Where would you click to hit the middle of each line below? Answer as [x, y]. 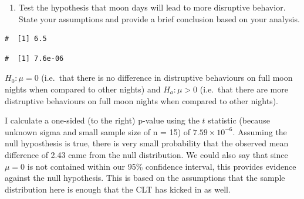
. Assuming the [260, 131]
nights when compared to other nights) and [83, 89]
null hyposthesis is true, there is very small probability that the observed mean [147, 143]
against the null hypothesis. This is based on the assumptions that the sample [145, 178]
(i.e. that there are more [244, 89]
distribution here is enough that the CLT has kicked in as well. [118, 189]
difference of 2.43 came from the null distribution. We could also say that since [146, 154]
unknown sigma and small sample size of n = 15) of [98, 131]
